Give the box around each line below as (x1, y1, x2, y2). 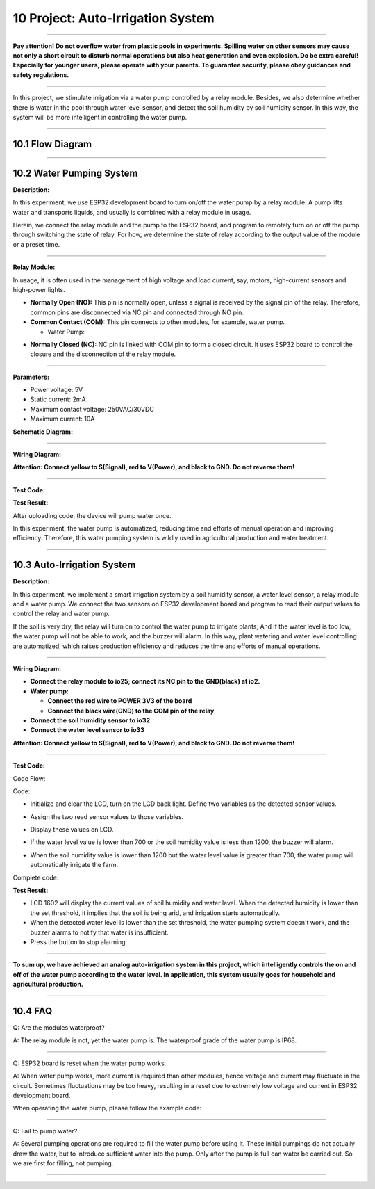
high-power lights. (12, 285, 65, 293)
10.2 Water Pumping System (12, 167, 138, 179)
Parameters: (12, 373, 50, 381)
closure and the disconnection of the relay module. (30, 350, 176, 358)
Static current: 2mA (30, 395, 86, 403)
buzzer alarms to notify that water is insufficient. (30, 928, 169, 937)
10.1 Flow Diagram (12, 138, 92, 149)
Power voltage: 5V (30, 386, 83, 394)
